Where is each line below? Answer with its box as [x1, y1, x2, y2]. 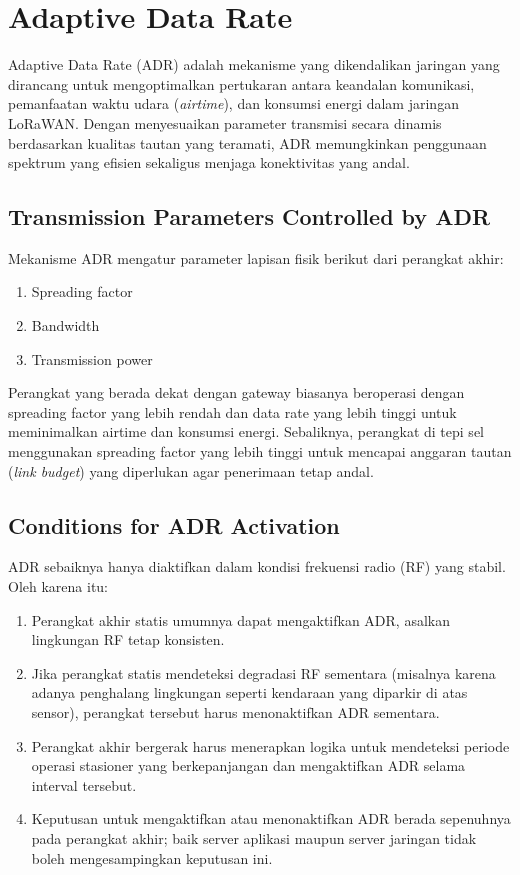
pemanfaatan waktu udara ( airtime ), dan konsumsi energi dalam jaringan [8, 93, 459, 114]
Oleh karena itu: [8, 576, 109, 597]
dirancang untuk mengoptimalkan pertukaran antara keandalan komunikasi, [8, 73, 475, 94]
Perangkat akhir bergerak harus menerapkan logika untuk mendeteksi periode [31, 735, 510, 756]
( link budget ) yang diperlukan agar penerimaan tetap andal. [8, 460, 374, 481]
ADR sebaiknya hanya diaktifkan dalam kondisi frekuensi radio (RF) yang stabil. [8, 556, 506, 577]
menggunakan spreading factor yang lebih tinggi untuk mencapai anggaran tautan [8, 441, 512, 462]
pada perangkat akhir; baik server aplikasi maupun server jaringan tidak [31, 827, 477, 848]
